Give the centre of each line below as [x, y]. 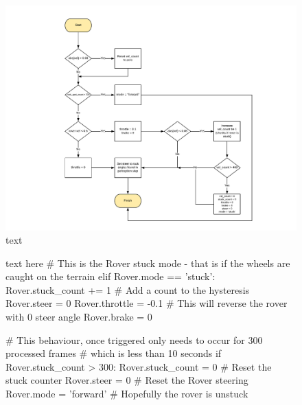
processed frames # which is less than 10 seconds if [114, 353]
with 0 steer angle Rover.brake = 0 [79, 317]
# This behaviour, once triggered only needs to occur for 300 [134, 339]
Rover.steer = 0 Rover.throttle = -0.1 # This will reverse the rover [147, 303]
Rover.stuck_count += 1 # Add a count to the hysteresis [128, 289]
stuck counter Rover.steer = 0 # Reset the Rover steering [127, 380]
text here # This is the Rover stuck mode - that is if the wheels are [148, 263]
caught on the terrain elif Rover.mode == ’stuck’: [111, 276]
